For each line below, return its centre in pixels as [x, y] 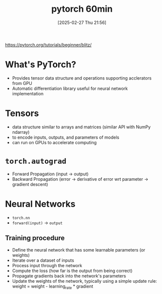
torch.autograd [36, 161]
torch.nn [21, 218]
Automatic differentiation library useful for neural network [70, 88]
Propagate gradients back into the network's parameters [69, 276]
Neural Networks [40, 204]
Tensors [22, 114]
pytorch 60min [82, 9]
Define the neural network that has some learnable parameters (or [79, 250]
